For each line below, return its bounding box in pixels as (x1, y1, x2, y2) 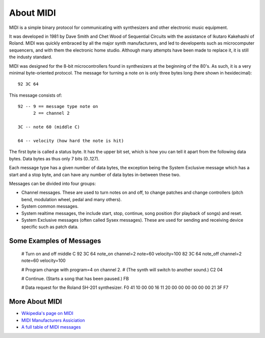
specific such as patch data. (21, 224, 79, 230)
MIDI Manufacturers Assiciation (21, 317, 85, 323)
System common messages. (21, 204, 79, 209)
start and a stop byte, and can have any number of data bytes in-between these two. (9, 172, 181, 178)
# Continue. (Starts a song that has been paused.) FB (21, 275, 129, 282)
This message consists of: (9, 92, 62, 98)
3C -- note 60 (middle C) (18, 124, 80, 130)
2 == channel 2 (33, 110, 70, 116)
